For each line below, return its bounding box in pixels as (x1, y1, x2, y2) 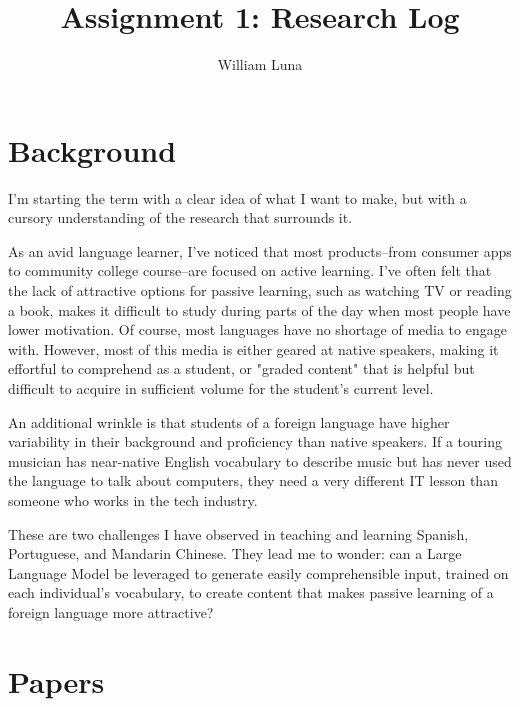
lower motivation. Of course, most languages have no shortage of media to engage (8, 319, 507, 340)
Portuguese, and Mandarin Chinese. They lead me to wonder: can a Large (8, 543, 462, 564)
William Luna (217, 54, 303, 75)
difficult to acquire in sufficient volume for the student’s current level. (8, 378, 434, 398)
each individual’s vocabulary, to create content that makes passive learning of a (8, 582, 494, 603)
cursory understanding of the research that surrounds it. (8, 207, 353, 228)
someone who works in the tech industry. (8, 489, 258, 510)
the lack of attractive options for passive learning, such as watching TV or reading (8, 280, 512, 301)
